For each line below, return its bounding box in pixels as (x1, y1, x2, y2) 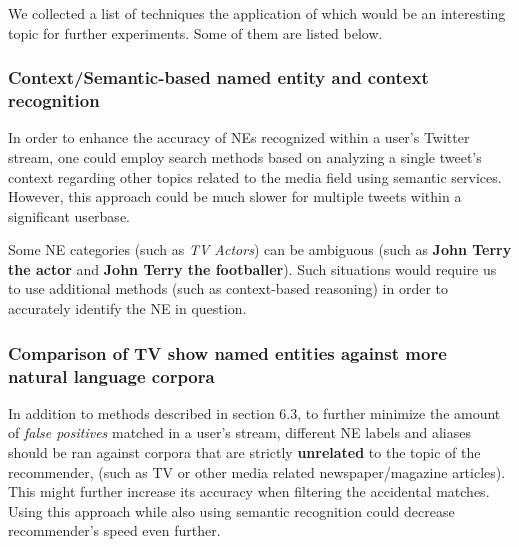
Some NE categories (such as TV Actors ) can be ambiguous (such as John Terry (8, 239, 512, 260)
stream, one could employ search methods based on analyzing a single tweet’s (8, 146, 482, 167)
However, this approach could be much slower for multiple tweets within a (8, 186, 462, 207)
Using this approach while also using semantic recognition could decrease (8, 500, 455, 521)
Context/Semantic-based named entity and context (8, 65, 429, 90)
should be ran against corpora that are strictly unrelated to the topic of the (8, 442, 481, 462)
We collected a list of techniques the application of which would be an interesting (8, 3, 506, 23)
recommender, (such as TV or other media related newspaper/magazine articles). (8, 461, 506, 482)
